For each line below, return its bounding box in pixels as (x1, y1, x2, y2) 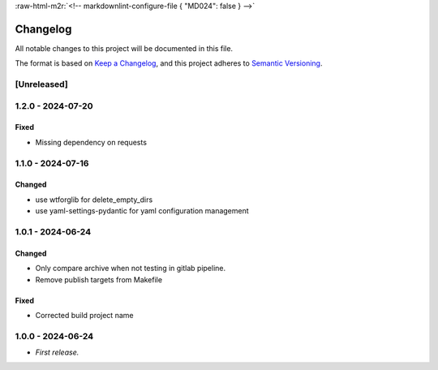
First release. (35, 347, 79, 357)
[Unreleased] (15, 79, 68, 90)
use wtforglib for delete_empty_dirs (35, 195, 153, 204)
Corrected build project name (35, 310, 134, 320)
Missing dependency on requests (35, 137, 148, 147)
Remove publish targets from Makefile (35, 274, 162, 284)
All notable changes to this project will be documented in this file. (15, 43, 234, 53)
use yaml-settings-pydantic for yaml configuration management (35, 206, 249, 216)
